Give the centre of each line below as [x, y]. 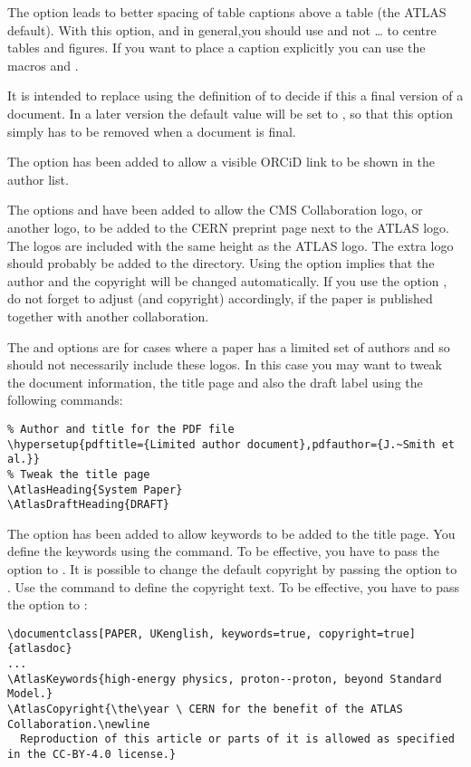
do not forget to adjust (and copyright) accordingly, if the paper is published [220, 298]
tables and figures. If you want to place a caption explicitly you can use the [216, 48]
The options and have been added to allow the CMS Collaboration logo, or [215, 210]
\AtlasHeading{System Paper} [95, 489]
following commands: [65, 400]
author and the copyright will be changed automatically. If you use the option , [227, 280]
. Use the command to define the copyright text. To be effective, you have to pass [234, 586]
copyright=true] [367, 633]
